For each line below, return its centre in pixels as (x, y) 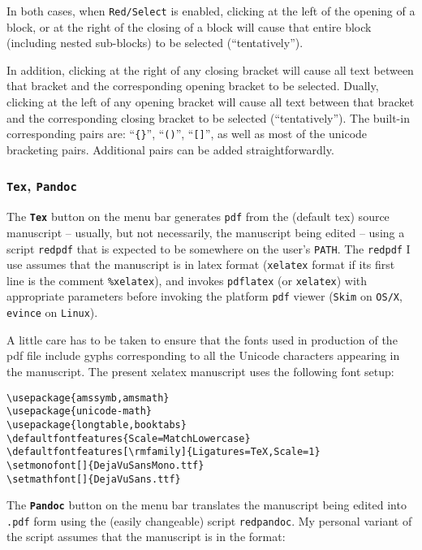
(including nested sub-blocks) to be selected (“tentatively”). (155, 43)
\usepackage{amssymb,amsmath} (88, 398)
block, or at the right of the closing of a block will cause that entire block (189, 26)
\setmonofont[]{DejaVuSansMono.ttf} (105, 465)
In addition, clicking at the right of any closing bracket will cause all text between (210, 69)
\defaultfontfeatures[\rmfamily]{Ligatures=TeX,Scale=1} (164, 452)
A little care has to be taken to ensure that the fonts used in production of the (202, 339)
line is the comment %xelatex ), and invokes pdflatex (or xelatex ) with (187, 280)
